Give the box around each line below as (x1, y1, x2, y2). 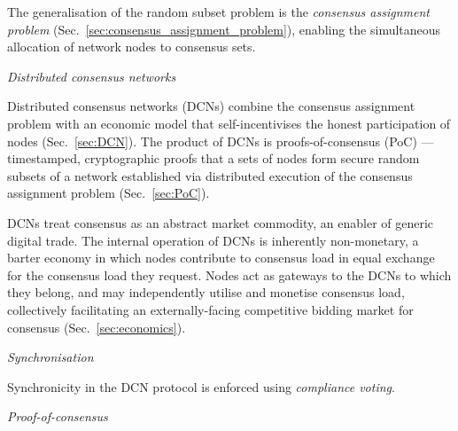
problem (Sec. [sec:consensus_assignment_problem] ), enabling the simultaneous (7, 20, 441, 38)
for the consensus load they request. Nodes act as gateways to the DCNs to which (7, 265, 452, 284)
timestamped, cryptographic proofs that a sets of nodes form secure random (7, 149, 420, 168)
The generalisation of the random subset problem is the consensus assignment (7, 3, 430, 20)
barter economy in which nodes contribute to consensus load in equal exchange (7, 248, 435, 267)
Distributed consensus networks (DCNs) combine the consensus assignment (7, 97, 415, 115)
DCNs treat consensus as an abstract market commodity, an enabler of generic (7, 213, 434, 231)
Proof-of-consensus (7, 407, 108, 426)
